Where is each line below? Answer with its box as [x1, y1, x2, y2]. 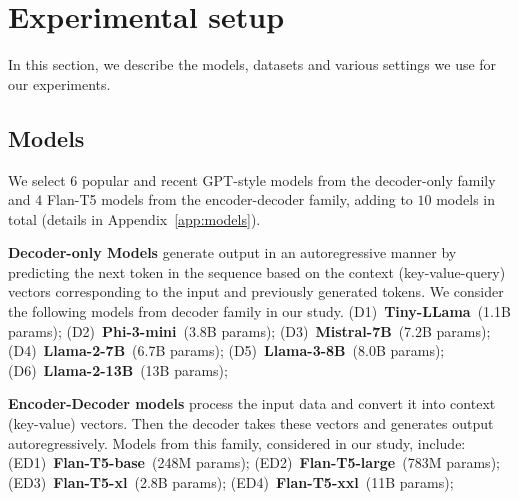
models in [436, 189, 495, 210]
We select [8, 169, 66, 190]
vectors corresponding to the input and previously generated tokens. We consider [8, 281, 504, 302]
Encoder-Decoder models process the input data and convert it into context [8, 393, 496, 414]
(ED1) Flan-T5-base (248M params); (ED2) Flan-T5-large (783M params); [8, 452, 500, 473]
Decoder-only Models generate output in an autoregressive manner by [8, 242, 457, 263]
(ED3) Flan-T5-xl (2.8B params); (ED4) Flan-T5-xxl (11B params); [8, 471, 454, 492]
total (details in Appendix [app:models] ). [8, 208, 261, 229]
